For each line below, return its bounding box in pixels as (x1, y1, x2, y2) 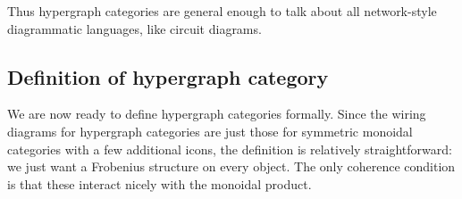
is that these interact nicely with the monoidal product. (7, 174, 312, 193)
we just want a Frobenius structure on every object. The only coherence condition (7, 157, 456, 176)
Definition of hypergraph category (7, 62, 329, 90)
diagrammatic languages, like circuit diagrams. (7, 19, 262, 37)
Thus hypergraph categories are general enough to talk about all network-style (7, 2, 437, 20)
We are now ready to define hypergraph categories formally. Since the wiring (7, 104, 426, 123)
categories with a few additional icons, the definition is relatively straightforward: (7, 139, 452, 158)
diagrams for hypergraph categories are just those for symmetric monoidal (7, 121, 413, 140)
